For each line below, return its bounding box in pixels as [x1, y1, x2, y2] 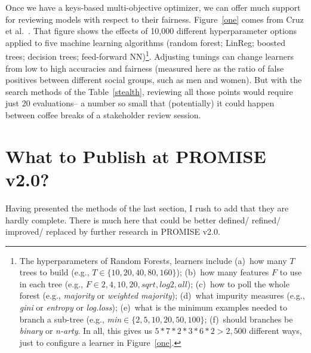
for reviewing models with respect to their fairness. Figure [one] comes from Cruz [5, 13, 304, 25]
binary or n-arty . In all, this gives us [19, 324, 152, 337]
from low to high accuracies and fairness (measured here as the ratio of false [5, 62, 284, 74]
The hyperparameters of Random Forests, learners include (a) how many [19, 254, 287, 266]
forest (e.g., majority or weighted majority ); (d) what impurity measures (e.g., [19, 289, 305, 302]
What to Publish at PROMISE [5, 143, 266, 168]
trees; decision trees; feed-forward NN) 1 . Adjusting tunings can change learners [5, 48, 294, 63]
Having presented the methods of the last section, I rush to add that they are [5, 201, 289, 214]
